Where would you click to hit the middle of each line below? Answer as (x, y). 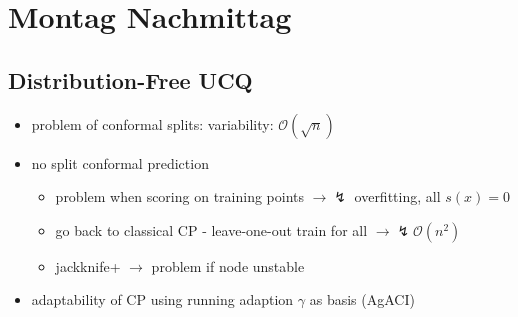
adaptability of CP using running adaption (162, 299)
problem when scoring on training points (180, 196)
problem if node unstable (228, 265)
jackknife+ (88, 265)
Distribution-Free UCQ (130, 79)
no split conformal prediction (120, 162)
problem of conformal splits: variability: (152, 123)
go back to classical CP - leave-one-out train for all (211, 229)
